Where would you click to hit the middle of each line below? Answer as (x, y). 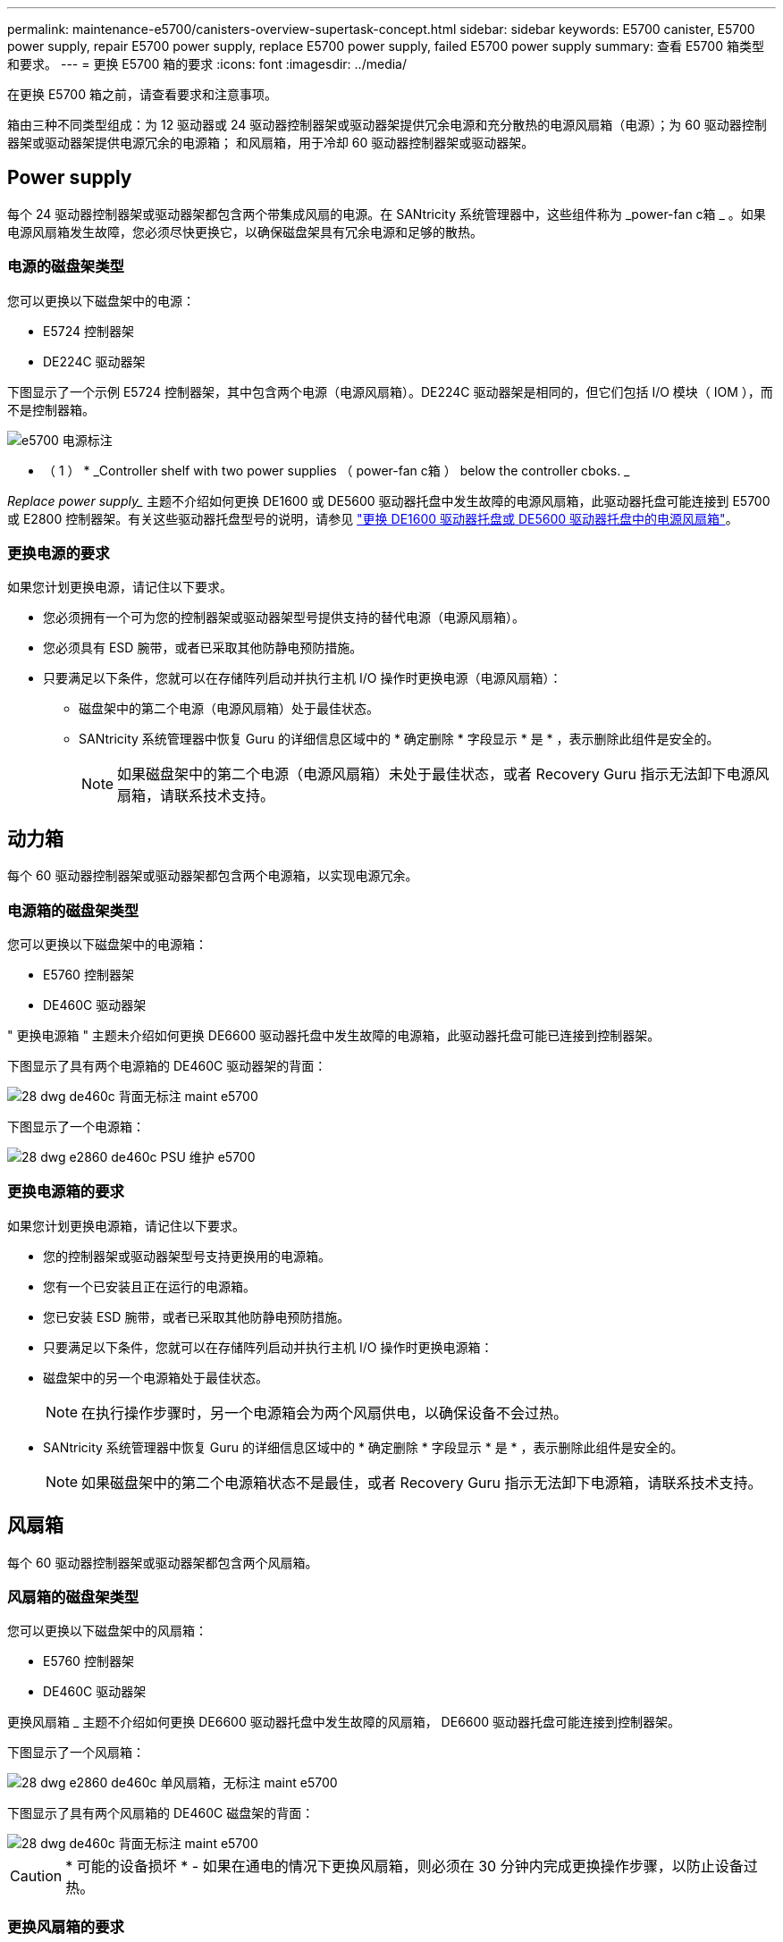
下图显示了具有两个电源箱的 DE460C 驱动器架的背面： (167, 1065)
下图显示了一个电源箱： (76, 1126)
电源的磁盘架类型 (66, 267)
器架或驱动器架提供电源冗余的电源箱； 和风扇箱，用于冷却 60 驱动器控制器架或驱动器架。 (271, 143)
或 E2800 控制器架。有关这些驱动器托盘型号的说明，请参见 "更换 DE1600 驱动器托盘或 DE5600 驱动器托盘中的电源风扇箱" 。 (373, 518)
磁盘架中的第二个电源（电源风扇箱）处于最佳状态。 (229, 709)
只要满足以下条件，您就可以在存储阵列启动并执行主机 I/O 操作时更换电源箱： (268, 1347)
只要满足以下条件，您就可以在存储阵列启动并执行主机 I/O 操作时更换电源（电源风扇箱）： (303, 678)
